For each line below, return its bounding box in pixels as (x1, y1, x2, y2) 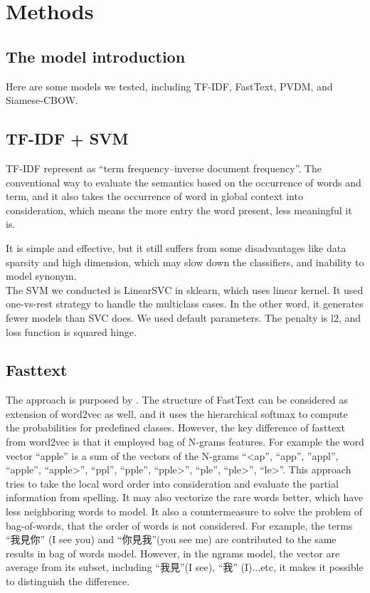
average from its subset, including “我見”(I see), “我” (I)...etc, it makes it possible (6, 560, 364, 574)
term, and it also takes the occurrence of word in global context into (6, 189, 303, 204)
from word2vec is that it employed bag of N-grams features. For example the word (6, 434, 364, 449)
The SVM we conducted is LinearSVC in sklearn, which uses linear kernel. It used (6, 282, 364, 297)
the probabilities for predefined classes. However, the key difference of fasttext (6, 420, 345, 435)
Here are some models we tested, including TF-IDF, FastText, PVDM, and (6, 78, 333, 93)
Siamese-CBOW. (6, 93, 78, 107)
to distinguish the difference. (6, 574, 130, 589)
